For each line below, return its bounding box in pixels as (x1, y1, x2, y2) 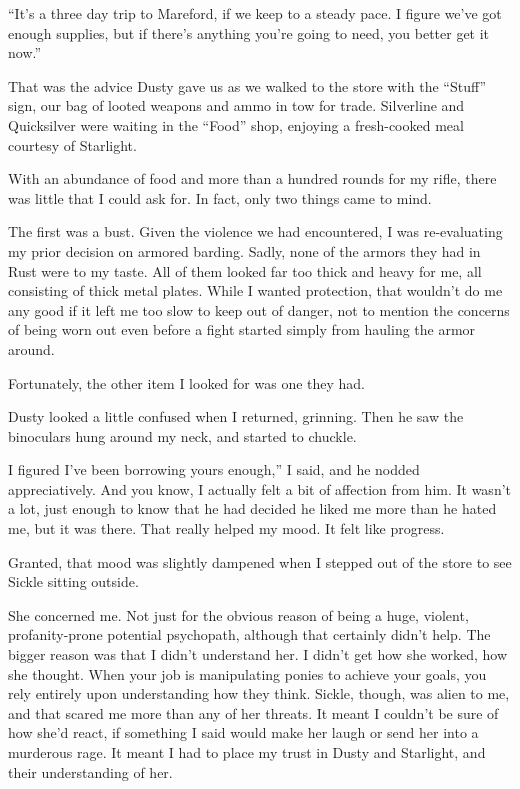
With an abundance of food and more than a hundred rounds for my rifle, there (8, 168, 497, 189)
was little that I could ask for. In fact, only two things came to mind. (8, 187, 432, 208)
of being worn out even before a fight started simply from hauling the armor (8, 319, 476, 340)
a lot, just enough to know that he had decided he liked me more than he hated (8, 498, 497, 519)
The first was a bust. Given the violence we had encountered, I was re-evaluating (8, 221, 503, 242)
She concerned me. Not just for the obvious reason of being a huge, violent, (8, 604, 469, 625)
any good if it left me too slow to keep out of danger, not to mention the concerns (8, 299, 510, 320)
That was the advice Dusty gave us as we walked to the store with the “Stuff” (8, 75, 487, 96)
